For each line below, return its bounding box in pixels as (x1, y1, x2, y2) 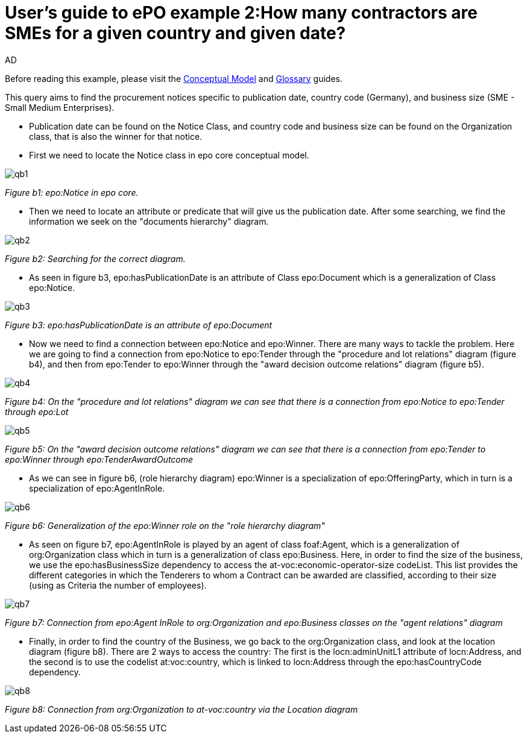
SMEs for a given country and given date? (5, 23, 346, 43)
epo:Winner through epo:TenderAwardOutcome (5, 454, 194, 464)
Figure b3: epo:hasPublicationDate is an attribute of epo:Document (5, 319, 273, 330)
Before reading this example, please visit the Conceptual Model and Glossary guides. (5, 73, 343, 84)
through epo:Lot (5, 406, 69, 417)
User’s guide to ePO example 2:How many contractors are (5, 2, 478, 23)
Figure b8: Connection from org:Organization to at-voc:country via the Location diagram (5, 704, 358, 715)
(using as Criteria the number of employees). (29, 580, 207, 590)
